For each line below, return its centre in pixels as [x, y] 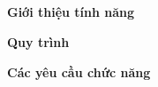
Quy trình [38, 41]
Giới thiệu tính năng [71, 12]
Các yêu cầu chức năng [79, 71]
